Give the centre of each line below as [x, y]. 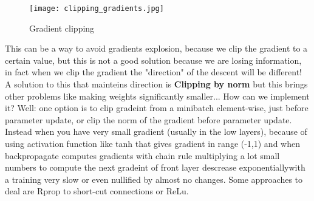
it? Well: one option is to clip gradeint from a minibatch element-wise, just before [157, 108]
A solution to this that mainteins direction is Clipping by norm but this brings [156, 84]
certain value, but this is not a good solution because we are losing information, [153, 60]
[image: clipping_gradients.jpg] [97, 9]
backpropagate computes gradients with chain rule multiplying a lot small [142, 155]
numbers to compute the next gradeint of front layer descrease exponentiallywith [155, 167]
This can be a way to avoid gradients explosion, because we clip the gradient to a [156, 48]
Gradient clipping [62, 28]
